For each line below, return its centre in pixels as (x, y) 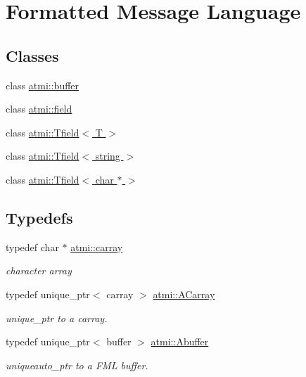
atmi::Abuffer (180, 341)
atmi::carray (97, 247)
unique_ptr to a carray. (57, 318)
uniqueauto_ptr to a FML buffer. (77, 365)
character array (39, 270)
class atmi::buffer (43, 85)
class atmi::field (39, 109)
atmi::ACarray (184, 294)
